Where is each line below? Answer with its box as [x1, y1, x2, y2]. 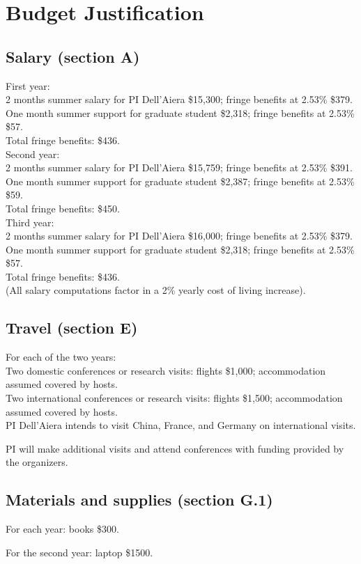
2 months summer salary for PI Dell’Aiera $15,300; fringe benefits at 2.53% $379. [6, 92, 353, 107]
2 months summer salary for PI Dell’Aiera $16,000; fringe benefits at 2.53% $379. [6, 228, 353, 243]
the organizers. [6, 455, 68, 469]
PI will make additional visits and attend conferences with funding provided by [6, 441, 344, 455]
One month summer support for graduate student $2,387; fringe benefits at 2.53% [6, 173, 355, 188]
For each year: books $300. [6, 522, 119, 536]
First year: [6, 78, 50, 93]
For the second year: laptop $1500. [6, 545, 153, 559]
